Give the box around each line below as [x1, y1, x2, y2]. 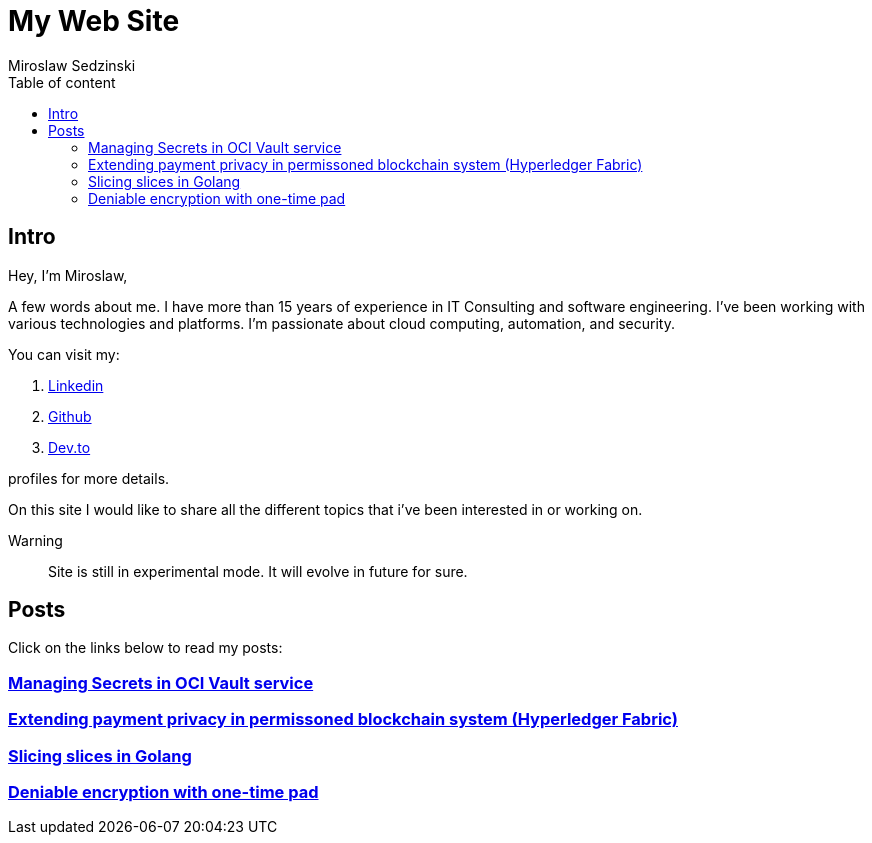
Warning [8, 531, 63, 549]
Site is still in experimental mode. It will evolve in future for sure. [48, 562, 468, 580]
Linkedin [48, 376, 104, 394]
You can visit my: [8, 345, 120, 363]
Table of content [8, 73, 116, 91]
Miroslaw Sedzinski [8, 56, 136, 74]
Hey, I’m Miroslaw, [8, 266, 128, 284]
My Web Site [8, 4, 180, 38]
